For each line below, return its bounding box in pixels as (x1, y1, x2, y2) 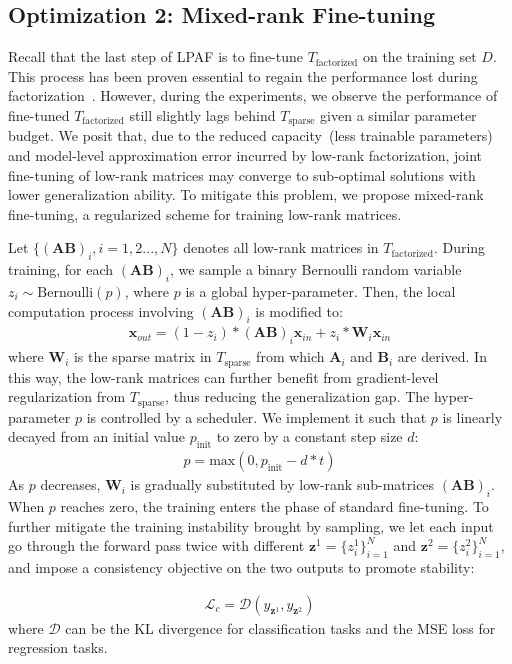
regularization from (8, 386, 126, 407)
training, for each (8, 259, 114, 280)
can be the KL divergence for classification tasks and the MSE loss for (65, 617, 496, 638)
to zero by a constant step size (216, 426, 403, 447)
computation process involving (8, 300, 194, 321)
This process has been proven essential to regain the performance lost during (8, 65, 478, 86)
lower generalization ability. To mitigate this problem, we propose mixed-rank (8, 184, 484, 205)
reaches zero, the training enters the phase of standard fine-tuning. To (60, 495, 489, 516)
